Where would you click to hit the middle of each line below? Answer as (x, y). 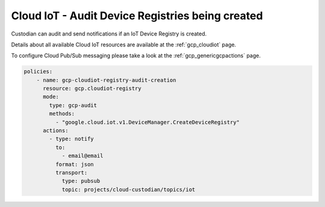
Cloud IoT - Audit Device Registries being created (137, 16)
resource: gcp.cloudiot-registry (92, 88)
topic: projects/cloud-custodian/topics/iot (128, 189)
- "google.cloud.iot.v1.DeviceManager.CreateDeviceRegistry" (147, 122)
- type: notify (72, 139)
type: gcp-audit (73, 105)
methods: (62, 114)
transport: (71, 172)
